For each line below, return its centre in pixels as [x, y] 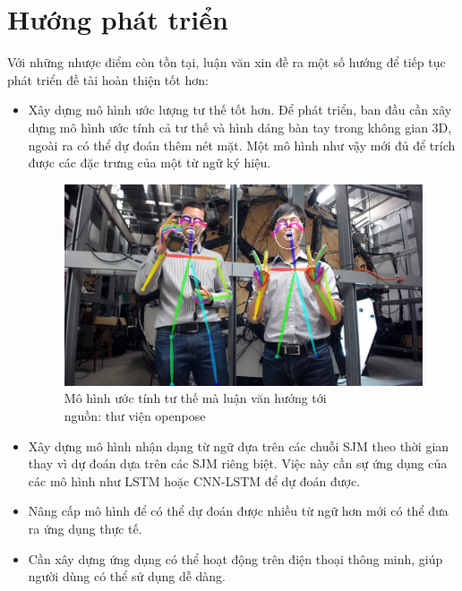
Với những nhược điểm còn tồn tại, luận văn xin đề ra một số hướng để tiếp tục [227, 62]
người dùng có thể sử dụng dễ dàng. [127, 576]
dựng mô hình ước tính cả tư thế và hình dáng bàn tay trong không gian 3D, [240, 127]
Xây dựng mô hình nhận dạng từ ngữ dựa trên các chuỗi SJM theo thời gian [239, 445]
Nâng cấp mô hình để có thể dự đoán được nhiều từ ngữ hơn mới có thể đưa [238, 511]
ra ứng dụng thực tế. [85, 528]
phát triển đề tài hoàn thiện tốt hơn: [108, 79]
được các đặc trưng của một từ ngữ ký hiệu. [150, 163]
